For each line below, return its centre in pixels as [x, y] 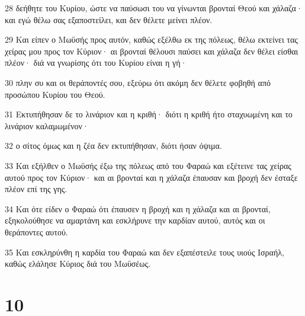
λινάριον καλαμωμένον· [47, 125]
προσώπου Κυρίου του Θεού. [55, 94]
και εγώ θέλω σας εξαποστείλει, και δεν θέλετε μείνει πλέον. [109, 19]
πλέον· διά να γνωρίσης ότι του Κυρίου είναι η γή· [96, 63]
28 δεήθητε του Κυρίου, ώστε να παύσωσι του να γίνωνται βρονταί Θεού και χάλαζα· [154, 8]
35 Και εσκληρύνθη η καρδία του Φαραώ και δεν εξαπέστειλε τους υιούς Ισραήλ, [145, 252]
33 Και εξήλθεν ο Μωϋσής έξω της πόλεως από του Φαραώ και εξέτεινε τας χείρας [148, 165]
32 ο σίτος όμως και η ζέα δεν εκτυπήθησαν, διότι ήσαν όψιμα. [113, 146]
